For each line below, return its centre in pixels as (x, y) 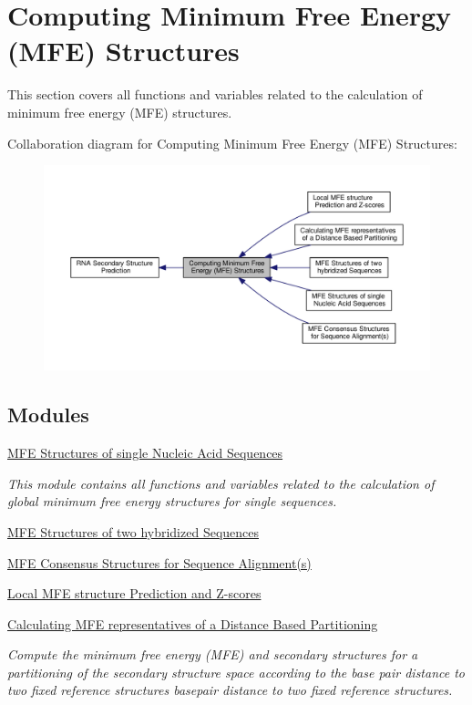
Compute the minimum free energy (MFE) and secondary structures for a (213, 654)
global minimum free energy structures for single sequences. (172, 501)
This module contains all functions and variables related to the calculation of (221, 483)
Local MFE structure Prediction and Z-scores (134, 593)
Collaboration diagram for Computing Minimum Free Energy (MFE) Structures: (232, 143)
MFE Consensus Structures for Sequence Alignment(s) (159, 562)
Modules (48, 415)
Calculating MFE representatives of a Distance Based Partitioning (193, 623)
